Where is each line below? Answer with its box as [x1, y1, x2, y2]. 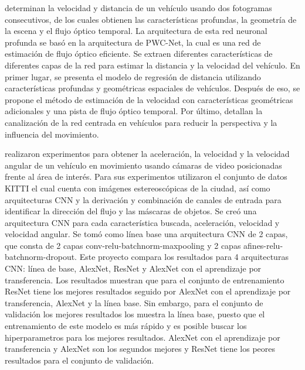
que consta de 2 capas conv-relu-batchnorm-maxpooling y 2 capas [5, 239, 241, 251]
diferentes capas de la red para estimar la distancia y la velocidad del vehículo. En [5, 59, 300, 71]
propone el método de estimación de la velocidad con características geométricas [5, 93, 293, 105]
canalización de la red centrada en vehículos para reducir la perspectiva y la [5, 116, 277, 128]
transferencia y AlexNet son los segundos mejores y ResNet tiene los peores [5, 342, 276, 355]
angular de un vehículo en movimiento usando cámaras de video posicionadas [5, 159, 282, 171]
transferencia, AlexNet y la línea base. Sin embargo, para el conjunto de [5, 296, 263, 309]
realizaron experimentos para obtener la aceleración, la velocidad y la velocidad [5, 148, 290, 160]
